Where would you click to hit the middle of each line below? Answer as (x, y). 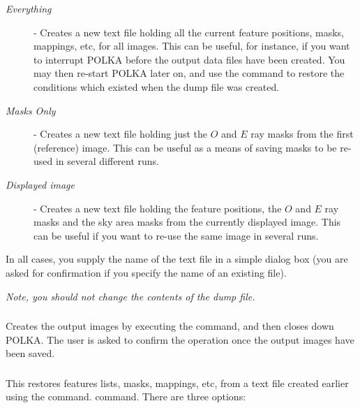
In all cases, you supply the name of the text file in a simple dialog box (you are (177, 259)
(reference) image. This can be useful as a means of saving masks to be (185, 147)
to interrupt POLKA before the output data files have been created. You (189, 59)
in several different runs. (107, 161)
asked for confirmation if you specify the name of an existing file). (146, 272)
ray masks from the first (302, 134)
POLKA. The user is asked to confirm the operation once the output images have (180, 339)
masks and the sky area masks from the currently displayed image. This (187, 222)
